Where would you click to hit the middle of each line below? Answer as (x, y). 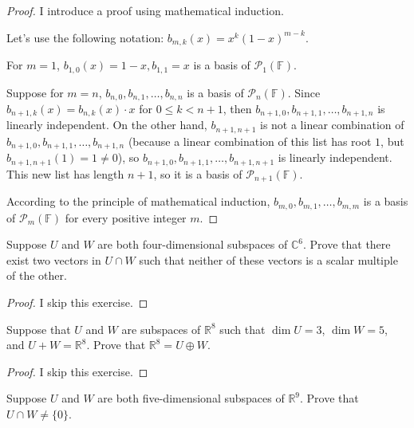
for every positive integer (126, 217)
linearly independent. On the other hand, (107, 125)
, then (237, 108)
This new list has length (65, 173)
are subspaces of (161, 329)
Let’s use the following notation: (85, 37)
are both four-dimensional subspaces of (193, 244)
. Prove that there (347, 244)
